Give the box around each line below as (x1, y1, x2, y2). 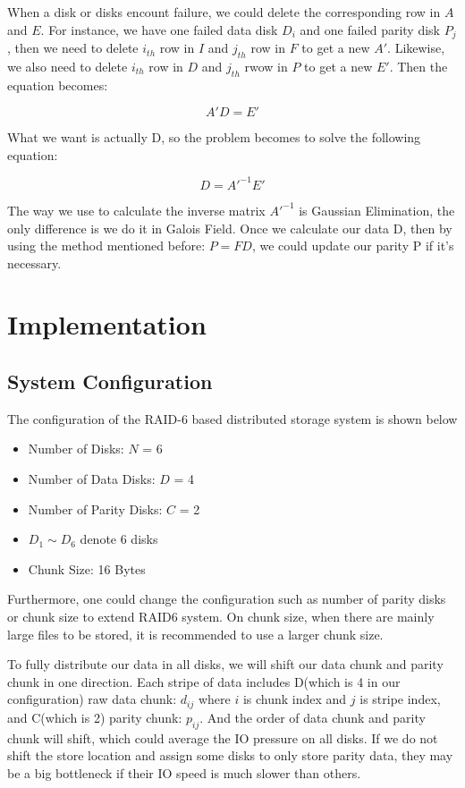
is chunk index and (242, 690, 347, 708)
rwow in (244, 56, 288, 75)
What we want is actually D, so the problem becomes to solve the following (7, 128, 421, 147)
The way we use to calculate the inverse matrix (7, 200, 266, 219)
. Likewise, (387, 38, 445, 57)
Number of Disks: (28, 439, 124, 458)
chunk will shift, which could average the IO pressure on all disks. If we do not (7, 728, 438, 747)
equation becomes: (7, 75, 108, 94)
